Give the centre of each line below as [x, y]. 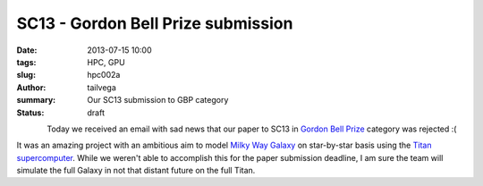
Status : [30, 113]
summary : [36, 100]
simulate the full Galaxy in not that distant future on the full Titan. [136, 171]
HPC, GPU [106, 62]
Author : [31, 87]
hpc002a [104, 75]
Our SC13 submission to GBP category [158, 100]
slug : [26, 75]
